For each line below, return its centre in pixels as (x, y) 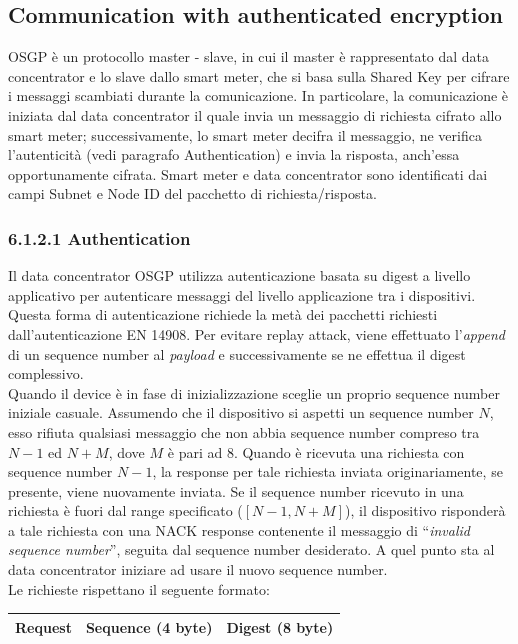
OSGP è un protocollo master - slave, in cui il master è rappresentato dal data (249, 56)
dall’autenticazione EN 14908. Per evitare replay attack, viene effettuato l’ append (256, 333)
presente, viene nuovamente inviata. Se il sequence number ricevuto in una (236, 490)
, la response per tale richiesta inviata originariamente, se (327, 471)
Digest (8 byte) (280, 626)
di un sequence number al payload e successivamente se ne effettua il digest (237, 353)
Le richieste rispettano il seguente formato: (139, 588)
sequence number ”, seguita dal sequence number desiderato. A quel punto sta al (251, 549)
